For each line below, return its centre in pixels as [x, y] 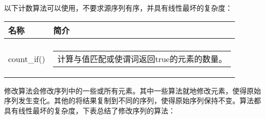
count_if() [27, 59]
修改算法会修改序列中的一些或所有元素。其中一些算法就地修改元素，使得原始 [132, 90]
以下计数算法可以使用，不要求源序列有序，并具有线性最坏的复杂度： [118, 8]
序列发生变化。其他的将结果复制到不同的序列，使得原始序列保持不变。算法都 [132, 100]
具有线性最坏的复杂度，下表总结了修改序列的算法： [90, 110]
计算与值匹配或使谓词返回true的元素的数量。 [142, 58]
